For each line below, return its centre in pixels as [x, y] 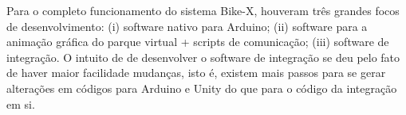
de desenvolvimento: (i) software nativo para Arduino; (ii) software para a [187, 26]
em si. [21, 103]
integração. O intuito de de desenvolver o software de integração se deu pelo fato [203, 57]
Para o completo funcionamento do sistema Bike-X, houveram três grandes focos [203, 10]
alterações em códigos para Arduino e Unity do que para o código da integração [202, 88]
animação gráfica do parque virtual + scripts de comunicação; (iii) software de [198, 42]
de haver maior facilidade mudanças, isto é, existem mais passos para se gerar [196, 73]
